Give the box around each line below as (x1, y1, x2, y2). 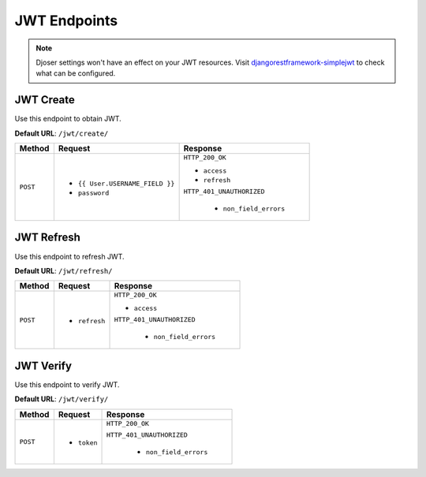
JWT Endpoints (14, 12, 118, 29)
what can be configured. (35, 69, 116, 78)
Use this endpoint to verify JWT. (14, 379, 120, 389)
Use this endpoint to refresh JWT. (14, 252, 125, 261)
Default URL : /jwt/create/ (14, 129, 109, 138)
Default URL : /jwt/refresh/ (14, 266, 113, 275)
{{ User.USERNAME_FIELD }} (77, 179, 175, 188)
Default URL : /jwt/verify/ (14, 394, 109, 404)
